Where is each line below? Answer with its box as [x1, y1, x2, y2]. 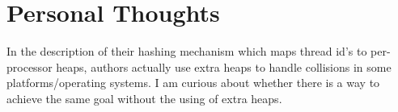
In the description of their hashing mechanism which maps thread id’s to [6, 43, 367, 60]
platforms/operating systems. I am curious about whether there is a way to [6, 74, 380, 91]
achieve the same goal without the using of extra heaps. [6, 89, 282, 106]
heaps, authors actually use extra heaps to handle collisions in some [56, 58, 392, 75]
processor [6, 58, 53, 75]
